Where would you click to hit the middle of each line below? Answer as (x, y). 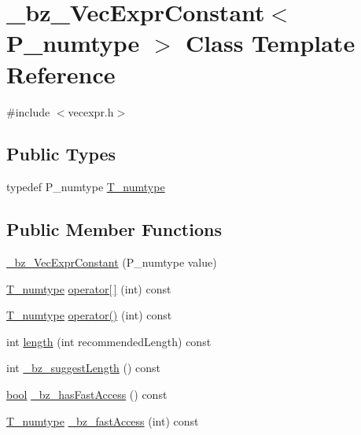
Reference (61, 74)
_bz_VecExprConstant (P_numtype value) (112, 262)
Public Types (61, 154)
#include (28, 111)
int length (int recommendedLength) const (109, 341)
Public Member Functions (114, 229)
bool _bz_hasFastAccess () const (87, 394)
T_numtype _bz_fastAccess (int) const (103, 420)
